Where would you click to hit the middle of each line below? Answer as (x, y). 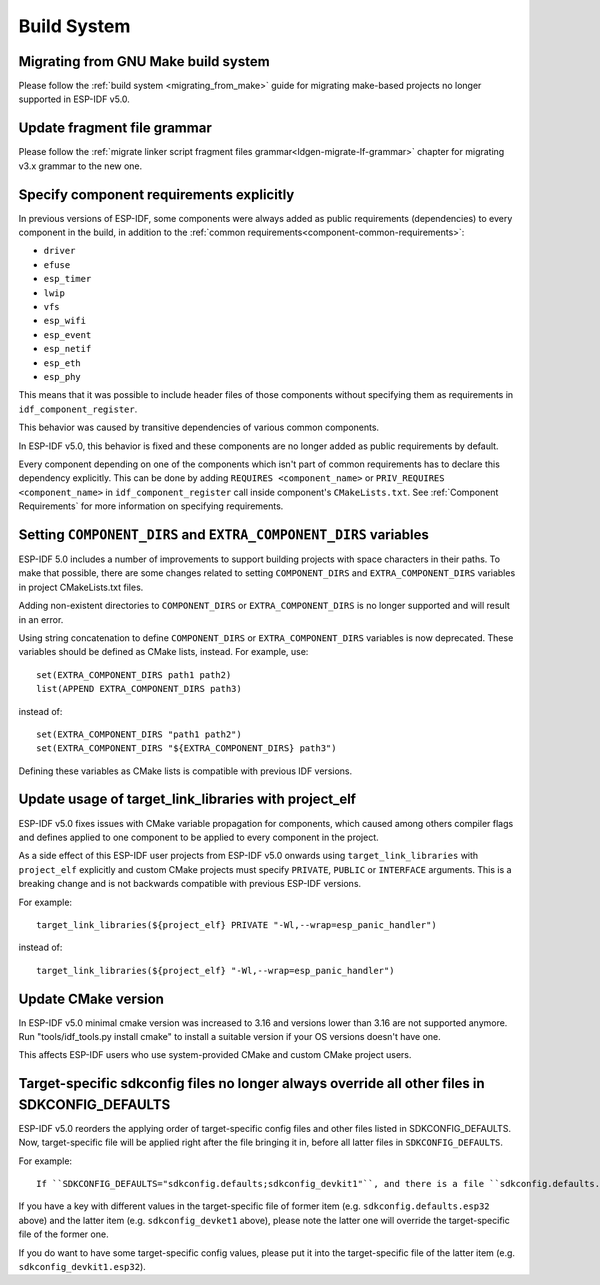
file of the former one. (63, 1234)
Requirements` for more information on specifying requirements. (151, 506)
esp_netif (67, 349)
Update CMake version (91, 998)
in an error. (41, 619)
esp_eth (62, 363)
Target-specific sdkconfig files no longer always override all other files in (251, 1083)
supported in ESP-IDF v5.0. (74, 99)
